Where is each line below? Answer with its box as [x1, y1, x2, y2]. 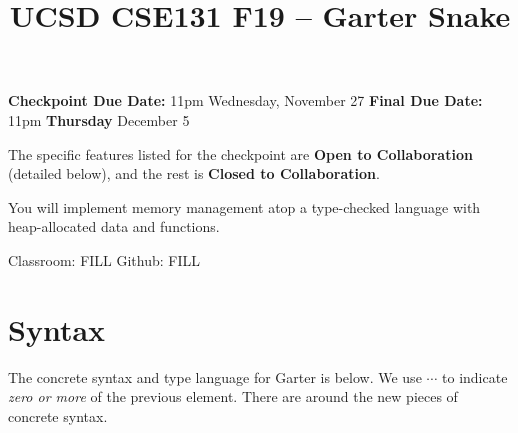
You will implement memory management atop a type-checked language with [8, 196, 481, 217]
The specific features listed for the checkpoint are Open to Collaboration [8, 143, 473, 164]
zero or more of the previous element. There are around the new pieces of [8, 386, 458, 407]
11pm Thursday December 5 [8, 109, 190, 130]
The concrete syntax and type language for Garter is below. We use [8, 366, 422, 387]
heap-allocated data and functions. [8, 216, 220, 237]
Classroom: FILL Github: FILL [8, 249, 201, 270]
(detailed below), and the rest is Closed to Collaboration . [8, 163, 380, 184]
